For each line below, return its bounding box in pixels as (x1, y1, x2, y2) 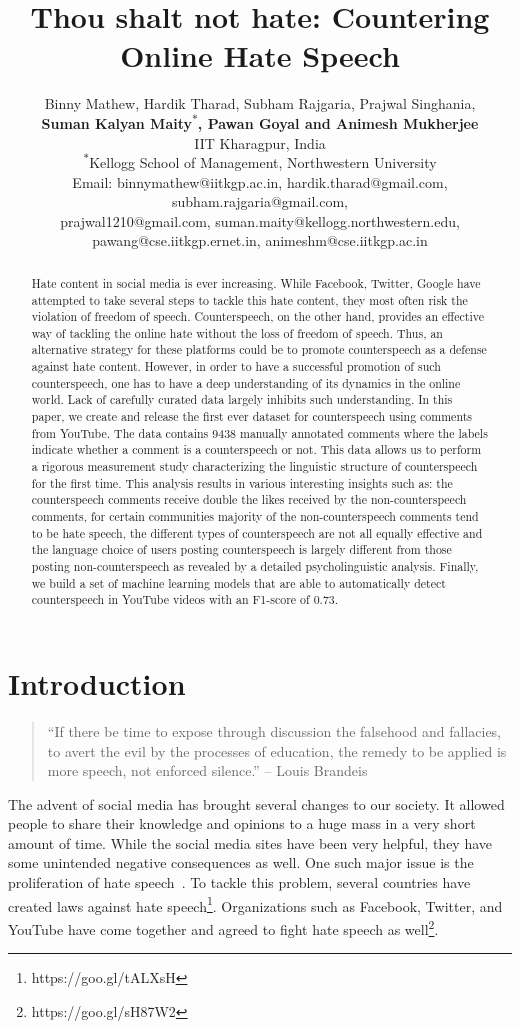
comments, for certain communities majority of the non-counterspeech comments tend (31, 508, 479, 525)
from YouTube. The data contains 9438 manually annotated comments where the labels (31, 424, 488, 441)
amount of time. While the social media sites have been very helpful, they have (8, 832, 493, 853)
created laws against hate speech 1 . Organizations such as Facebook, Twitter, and (8, 892, 503, 916)
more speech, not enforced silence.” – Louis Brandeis (47, 760, 368, 781)
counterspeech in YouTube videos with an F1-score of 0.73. (31, 591, 339, 608)
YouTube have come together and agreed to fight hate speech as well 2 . (8, 915, 439, 939)
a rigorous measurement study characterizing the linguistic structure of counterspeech (31, 458, 478, 475)
